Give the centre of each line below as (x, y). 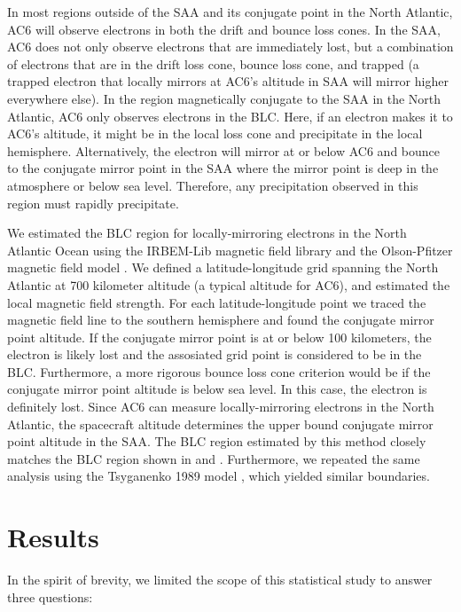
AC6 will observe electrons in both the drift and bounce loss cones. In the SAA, (224, 29)
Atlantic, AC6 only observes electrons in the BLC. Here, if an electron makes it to (230, 116)
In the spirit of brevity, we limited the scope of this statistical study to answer (220, 580)
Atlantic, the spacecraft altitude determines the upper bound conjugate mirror (220, 424)
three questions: (50, 596)
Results (53, 537)
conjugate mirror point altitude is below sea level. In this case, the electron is (217, 389)
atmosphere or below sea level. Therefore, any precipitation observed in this (213, 185)
